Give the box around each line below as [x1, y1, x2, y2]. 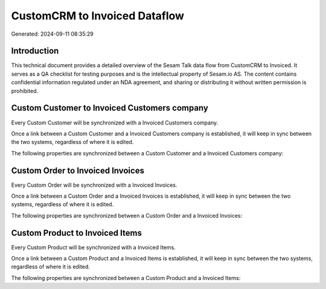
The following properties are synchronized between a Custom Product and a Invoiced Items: [11, 274, 241, 281]
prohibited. [11, 87, 39, 94]
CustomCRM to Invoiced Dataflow [11, 9, 184, 22]
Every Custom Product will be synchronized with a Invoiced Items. [11, 244, 176, 251]
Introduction [11, 46, 59, 56]
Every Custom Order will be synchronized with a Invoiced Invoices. [11, 181, 177, 189]
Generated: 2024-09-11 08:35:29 [11, 30, 94, 37]
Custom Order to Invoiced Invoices [11, 165, 145, 175]
